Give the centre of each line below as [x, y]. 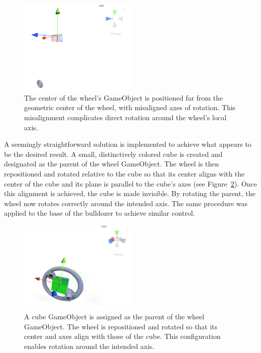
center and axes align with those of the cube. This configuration [122, 336]
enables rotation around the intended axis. [89, 346]
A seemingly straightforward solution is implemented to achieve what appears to [128, 144]
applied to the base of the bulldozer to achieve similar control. [100, 213]
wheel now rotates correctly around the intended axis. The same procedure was [126, 203]
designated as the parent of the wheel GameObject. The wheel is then [112, 164]
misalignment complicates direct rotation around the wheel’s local [125, 117]
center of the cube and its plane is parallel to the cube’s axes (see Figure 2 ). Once [130, 183]
